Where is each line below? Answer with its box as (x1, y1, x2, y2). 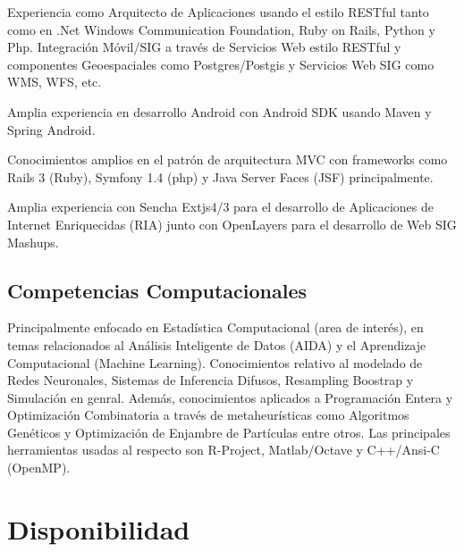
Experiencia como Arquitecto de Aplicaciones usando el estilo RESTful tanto (7, 3, 429, 21)
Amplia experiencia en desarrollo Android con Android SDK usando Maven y (7, 102, 432, 121)
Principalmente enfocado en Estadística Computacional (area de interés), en (7, 318, 424, 337)
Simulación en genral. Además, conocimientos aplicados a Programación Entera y (7, 388, 453, 406)
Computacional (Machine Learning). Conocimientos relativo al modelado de (7, 353, 423, 372)
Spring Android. (7, 120, 96, 138)
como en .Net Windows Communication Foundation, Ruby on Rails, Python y (7, 20, 435, 38)
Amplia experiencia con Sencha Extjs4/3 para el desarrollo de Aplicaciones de (7, 197, 434, 216)
